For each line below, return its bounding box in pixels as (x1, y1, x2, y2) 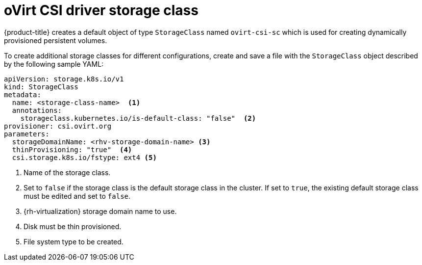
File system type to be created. (24, 237, 124, 246)
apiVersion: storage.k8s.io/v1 (4, 75, 124, 83)
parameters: (4, 130, 50, 138)
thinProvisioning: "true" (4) (12, 145, 132, 154)
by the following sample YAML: (4, 59, 104, 68)
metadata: (4, 90, 41, 99)
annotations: (12, 106, 62, 114)
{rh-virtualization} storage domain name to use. (24, 207, 177, 215)
